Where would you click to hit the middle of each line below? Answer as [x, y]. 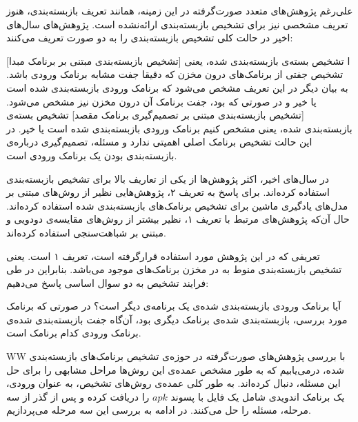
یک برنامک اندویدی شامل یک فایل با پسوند [258, 396]
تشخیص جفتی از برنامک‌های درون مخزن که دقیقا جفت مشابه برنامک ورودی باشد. [175, 74]
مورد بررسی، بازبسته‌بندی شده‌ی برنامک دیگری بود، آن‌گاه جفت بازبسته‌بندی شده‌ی [177, 319]
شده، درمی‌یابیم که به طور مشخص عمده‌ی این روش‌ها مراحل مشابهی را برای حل [175, 369]
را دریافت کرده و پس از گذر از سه [78, 396]
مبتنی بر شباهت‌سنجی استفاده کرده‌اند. [86, 232]
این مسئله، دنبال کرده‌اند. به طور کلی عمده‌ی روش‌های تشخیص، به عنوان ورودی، [173, 383]
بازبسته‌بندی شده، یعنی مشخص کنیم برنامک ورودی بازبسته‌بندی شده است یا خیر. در [179, 128]
